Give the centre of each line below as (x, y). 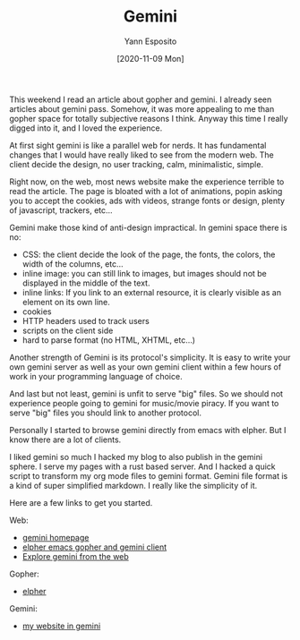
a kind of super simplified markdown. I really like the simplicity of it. (133, 485)
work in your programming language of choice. (96, 376)
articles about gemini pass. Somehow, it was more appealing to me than (142, 108)
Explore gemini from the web (76, 556)
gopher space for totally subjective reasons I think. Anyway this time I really (149, 118)
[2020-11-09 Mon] (150, 58)
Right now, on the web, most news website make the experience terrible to (147, 182)
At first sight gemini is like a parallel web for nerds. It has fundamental (138, 145)
